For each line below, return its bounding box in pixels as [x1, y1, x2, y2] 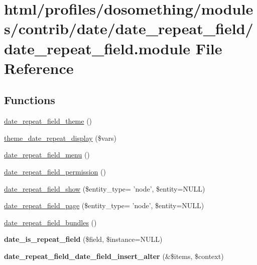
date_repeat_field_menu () [4, 149, 90, 160]
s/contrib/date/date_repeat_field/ [4, 18, 253, 39]
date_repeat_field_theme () [4, 116, 92, 126]
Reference [4, 57, 74, 78]
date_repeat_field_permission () [4, 166, 106, 176]
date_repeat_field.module [4, 38, 190, 58]
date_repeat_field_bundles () [4, 217, 97, 227]
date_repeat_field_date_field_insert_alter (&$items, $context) [4, 250, 224, 261]
